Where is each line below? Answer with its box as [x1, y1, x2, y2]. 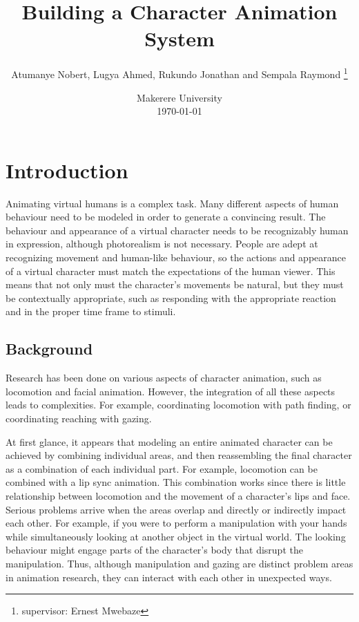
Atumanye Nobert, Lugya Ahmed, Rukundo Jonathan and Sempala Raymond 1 [11, 65, 348, 81]
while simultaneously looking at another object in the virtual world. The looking [6, 529, 346, 543]
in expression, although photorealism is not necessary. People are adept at [6, 236, 318, 251]
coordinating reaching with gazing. [6, 411, 152, 426]
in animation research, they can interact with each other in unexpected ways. [6, 569, 332, 584]
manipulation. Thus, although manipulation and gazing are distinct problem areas [6, 556, 353, 570]
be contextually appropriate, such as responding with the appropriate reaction [6, 290, 336, 305]
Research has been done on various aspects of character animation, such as [6, 370, 322, 385]
